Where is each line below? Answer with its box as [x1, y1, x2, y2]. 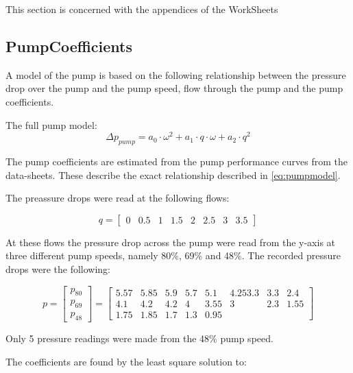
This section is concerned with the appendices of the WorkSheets [5, 2, 278, 16]
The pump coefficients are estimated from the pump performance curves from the [5, 154, 348, 169]
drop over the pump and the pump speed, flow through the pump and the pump [5, 81, 343, 95]
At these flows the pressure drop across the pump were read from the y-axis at [5, 234, 336, 249]
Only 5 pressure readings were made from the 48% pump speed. [5, 331, 273, 346]
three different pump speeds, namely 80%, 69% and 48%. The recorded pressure [5, 248, 341, 263]
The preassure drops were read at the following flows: [5, 191, 230, 205]
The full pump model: [5, 117, 97, 132]
